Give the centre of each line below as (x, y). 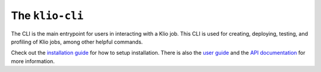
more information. (33, 61)
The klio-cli (47, 15)
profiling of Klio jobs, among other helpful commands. (77, 42)
